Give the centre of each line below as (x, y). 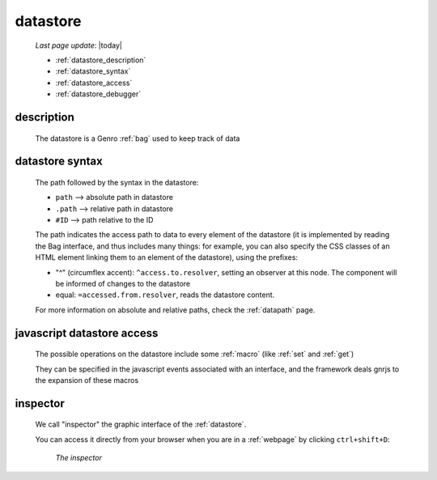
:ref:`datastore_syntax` (93, 71)
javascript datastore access (87, 333)
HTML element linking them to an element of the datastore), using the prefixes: (167, 257)
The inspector (79, 458)
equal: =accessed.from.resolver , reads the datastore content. (165, 295)
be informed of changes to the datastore (123, 284)
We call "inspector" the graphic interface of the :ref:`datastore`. (141, 424)
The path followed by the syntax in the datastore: (117, 182)
